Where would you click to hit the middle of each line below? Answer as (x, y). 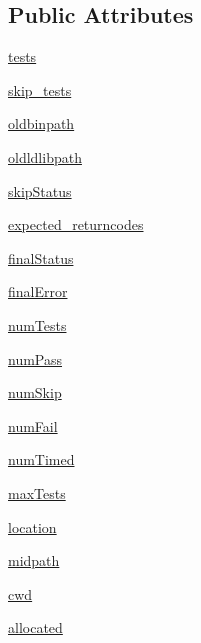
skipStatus (40, 190)
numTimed (41, 459)
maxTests (37, 492)
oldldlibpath (45, 156)
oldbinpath (41, 123)
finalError (38, 291)
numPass (35, 358)
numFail (33, 425)
